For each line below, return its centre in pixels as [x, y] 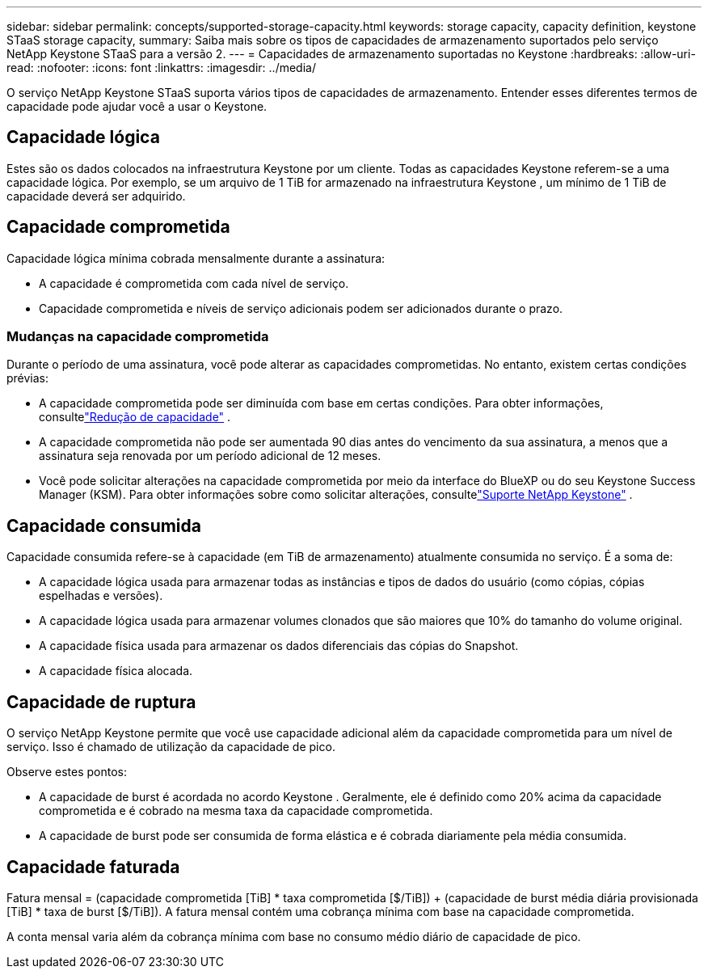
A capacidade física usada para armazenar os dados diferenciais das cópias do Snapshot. [279, 646]
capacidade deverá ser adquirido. [96, 196]
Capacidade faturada [93, 867]
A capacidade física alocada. [116, 671]
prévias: [28, 378]
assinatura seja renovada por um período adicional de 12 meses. [210, 456]
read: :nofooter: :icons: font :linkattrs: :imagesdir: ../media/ [161, 68]
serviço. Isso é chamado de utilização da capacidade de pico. [171, 747]
